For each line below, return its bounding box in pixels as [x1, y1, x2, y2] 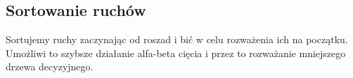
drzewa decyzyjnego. [6, 59, 94, 74]
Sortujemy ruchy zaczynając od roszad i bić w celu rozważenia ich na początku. [6, 32, 348, 47]
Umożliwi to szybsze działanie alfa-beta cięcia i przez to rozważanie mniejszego [6, 45, 346, 60]
